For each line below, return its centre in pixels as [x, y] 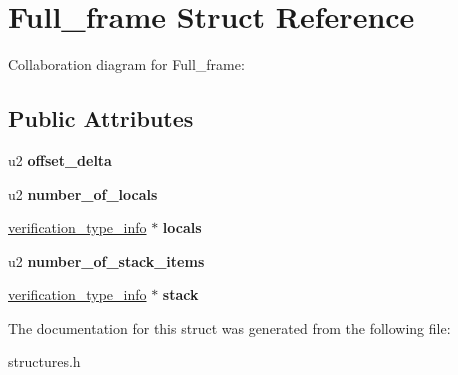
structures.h [44, 361]
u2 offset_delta [60, 159]
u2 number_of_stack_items [106, 260]
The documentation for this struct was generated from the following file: [229, 327]
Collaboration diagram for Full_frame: [126, 64]
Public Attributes [101, 118]
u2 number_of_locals [83, 193]
